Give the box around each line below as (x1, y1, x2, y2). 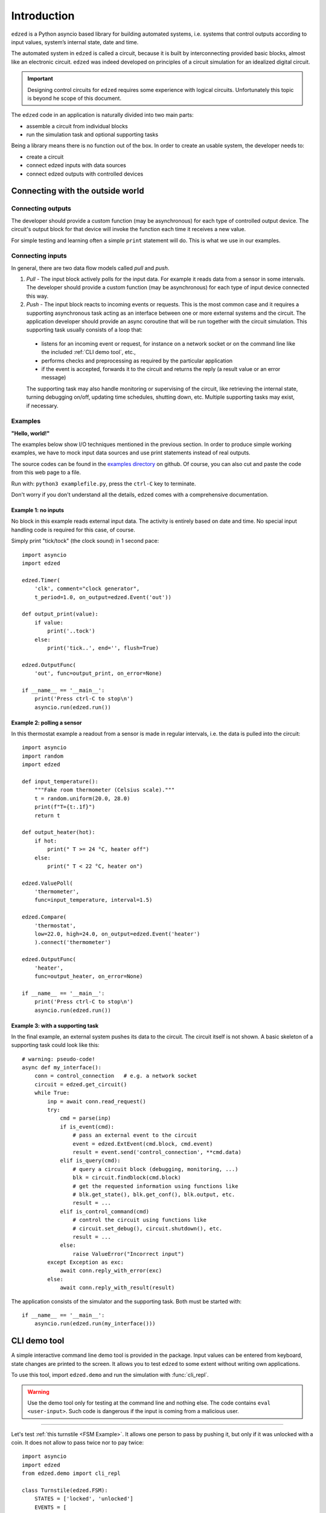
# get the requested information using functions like (72, 1183, 238, 1189)
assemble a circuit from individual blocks (26, 122, 128, 130)
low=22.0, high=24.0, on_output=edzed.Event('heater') (34, 931, 200, 937)
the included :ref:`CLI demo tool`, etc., (41, 349, 136, 356)
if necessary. (26, 402, 59, 409)
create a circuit (26, 153, 64, 160)
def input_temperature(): (22, 778, 99, 785)
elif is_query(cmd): (60, 1157, 121, 1164)
